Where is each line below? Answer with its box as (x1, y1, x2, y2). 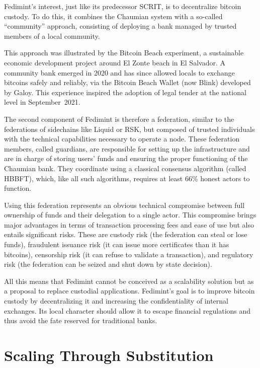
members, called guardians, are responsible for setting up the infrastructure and (4, 143, 250, 154)
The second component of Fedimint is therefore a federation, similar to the (4, 113, 234, 124)
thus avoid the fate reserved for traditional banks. (4, 315, 157, 326)
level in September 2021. (4, 97, 80, 107)
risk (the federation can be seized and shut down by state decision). (4, 259, 212, 269)
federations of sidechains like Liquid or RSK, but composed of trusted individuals (4, 123, 255, 134)
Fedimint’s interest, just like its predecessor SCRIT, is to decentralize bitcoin (4, 1, 241, 11)
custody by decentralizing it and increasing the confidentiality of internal (4, 296, 228, 306)
